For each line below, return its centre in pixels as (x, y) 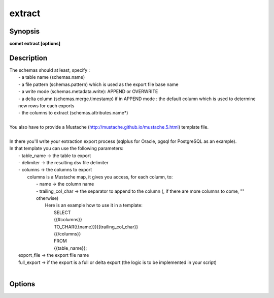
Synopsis (25, 31)
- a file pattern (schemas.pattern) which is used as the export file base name (98, 84)
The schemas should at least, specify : (50, 70)
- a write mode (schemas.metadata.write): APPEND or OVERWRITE (88, 92)
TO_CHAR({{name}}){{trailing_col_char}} (96, 227)
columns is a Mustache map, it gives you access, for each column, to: (100, 177)
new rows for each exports (46, 106)
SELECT (62, 212)
